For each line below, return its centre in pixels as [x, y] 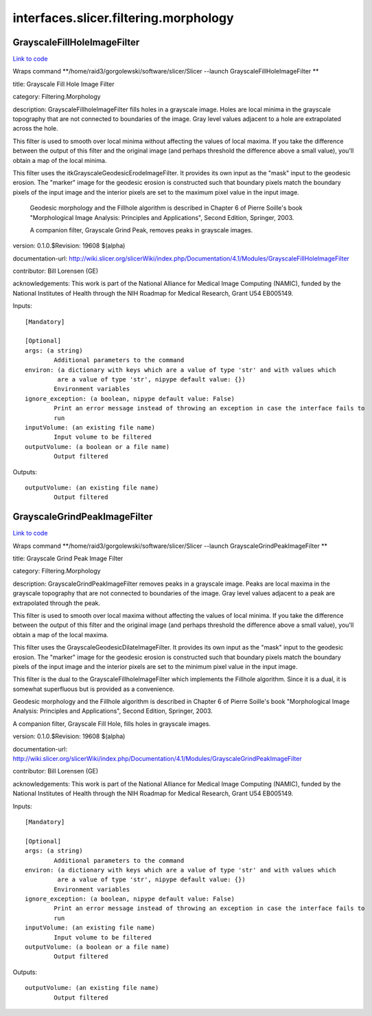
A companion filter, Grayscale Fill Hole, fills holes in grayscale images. [112, 724]
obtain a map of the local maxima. [61, 634]
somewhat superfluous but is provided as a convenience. [94, 689]
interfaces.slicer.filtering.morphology [123, 18]
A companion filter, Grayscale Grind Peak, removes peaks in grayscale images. [141, 230]
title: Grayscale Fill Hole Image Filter [63, 84]
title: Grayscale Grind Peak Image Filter [68, 558]
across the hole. [35, 129]
